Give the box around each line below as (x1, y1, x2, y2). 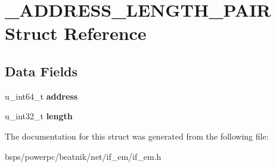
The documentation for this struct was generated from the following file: (5, 129, 269, 142)
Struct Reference (5, 21, 147, 45)
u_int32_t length (5, 110, 73, 122)
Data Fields (5, 61, 78, 80)
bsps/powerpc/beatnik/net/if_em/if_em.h (5, 150, 162, 162)
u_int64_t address (5, 89, 78, 102)
